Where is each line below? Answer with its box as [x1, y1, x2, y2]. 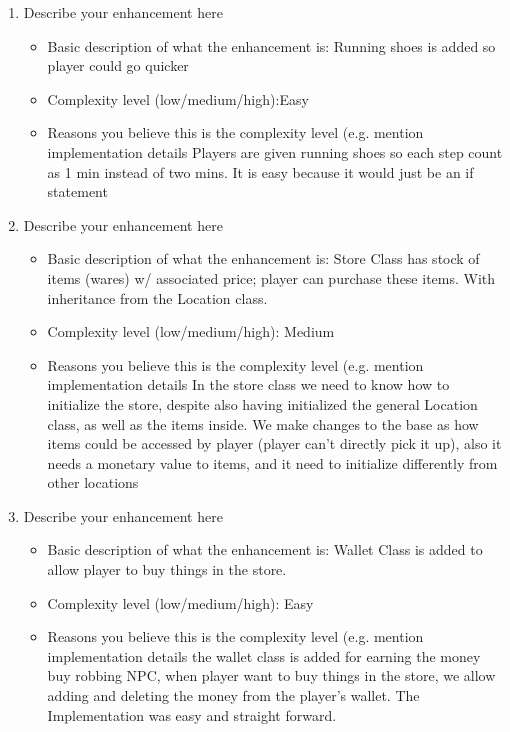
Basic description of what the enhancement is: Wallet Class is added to [47, 539, 483, 560]
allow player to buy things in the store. [47, 559, 287, 580]
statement [47, 181, 108, 202]
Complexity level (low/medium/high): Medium [47, 321, 335, 342]
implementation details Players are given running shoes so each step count [47, 141, 503, 162]
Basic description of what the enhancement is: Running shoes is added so [47, 35, 496, 56]
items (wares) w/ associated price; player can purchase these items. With [47, 267, 496, 288]
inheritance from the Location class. [47, 287, 268, 308]
